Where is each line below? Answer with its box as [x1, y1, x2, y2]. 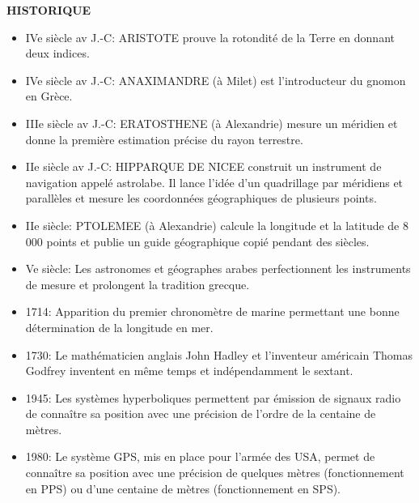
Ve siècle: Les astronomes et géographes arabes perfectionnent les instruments [25, 260, 411, 277]
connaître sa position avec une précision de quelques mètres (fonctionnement [25, 464, 404, 481]
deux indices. [25, 45, 90, 62]
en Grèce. [25, 87, 73, 104]
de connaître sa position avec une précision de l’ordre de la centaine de [25, 405, 376, 422]
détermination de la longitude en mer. [25, 318, 214, 335]
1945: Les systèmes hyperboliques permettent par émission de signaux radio [25, 389, 401, 406]
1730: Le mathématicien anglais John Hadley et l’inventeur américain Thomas [25, 346, 413, 363]
